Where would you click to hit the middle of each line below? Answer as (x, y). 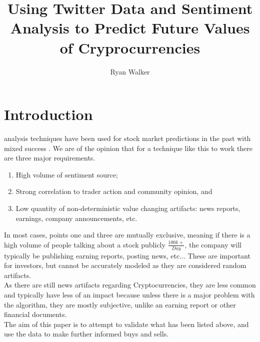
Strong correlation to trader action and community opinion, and (114, 191)
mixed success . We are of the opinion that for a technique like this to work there (128, 148)
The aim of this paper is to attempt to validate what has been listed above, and (126, 324)
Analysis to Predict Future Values (130, 28)
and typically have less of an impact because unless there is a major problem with (129, 294)
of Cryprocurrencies (130, 47)
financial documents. (35, 314)
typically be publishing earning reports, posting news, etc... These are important (127, 255)
